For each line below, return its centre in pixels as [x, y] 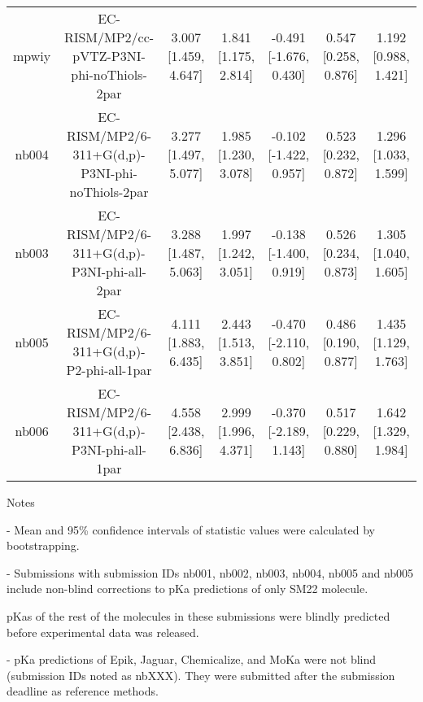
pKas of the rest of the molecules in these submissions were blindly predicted [198, 615]
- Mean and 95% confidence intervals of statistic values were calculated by [191, 529]
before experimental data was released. [103, 632]
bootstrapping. [43, 545]
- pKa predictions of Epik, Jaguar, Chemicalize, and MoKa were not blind [192, 659]
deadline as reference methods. [83, 691]
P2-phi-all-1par [109, 370]
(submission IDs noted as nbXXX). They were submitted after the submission [201, 675]
